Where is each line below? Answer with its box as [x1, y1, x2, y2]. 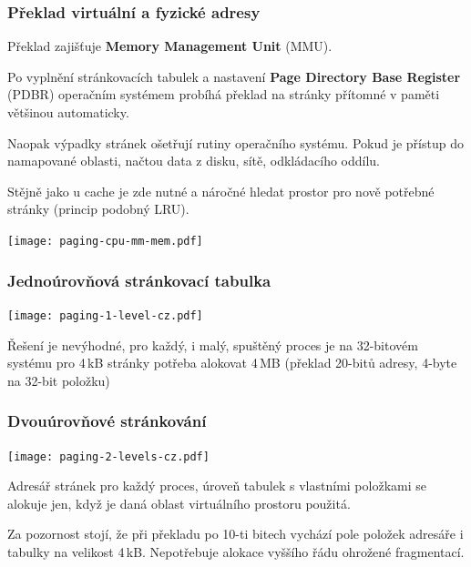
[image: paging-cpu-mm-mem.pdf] [7, 234, 203, 248]
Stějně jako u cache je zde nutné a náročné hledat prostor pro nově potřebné [7, 181, 435, 200]
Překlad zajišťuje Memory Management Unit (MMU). [7, 36, 333, 56]
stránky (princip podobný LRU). [7, 199, 189, 218]
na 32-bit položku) [7, 370, 110, 390]
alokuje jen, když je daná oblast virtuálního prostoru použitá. [7, 493, 351, 512]
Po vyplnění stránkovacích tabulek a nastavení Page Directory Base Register [7, 66, 461, 86]
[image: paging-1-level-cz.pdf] [7, 309, 203, 322]
